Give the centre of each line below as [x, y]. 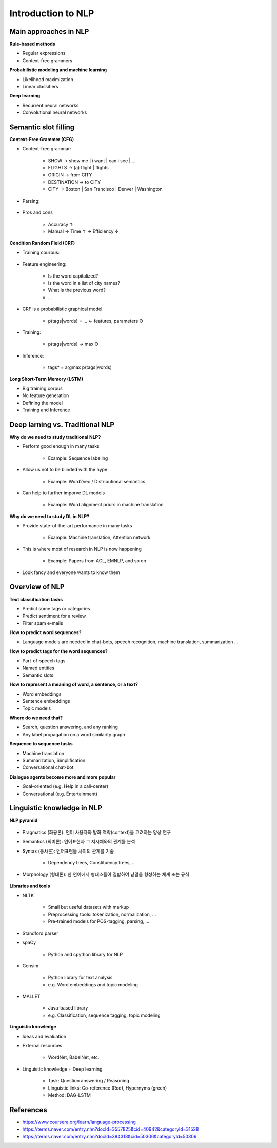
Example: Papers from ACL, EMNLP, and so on [97, 561]
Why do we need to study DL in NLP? [50, 516]
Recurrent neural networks [51, 105]
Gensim [30, 966]
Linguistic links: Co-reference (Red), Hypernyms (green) [107, 1088]
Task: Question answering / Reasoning [88, 1081]
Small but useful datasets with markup [88, 907]
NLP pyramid [24, 820]
